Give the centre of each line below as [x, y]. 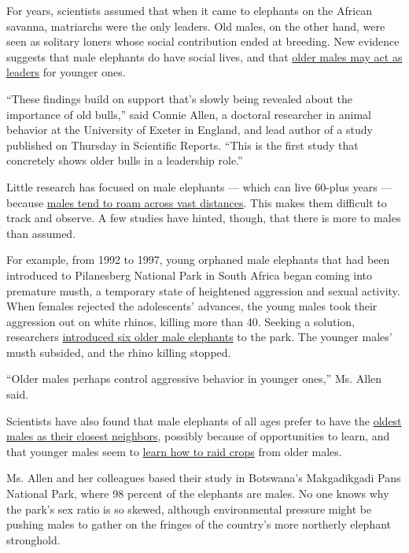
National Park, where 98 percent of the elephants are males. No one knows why [198, 494]
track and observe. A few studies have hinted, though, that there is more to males [204, 218]
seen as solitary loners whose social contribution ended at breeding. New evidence [203, 41]
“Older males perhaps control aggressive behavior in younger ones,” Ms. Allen [194, 379]
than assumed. [41, 233]
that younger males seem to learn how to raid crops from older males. [174, 451]
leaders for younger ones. [66, 72]
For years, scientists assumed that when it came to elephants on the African [190, 10]
